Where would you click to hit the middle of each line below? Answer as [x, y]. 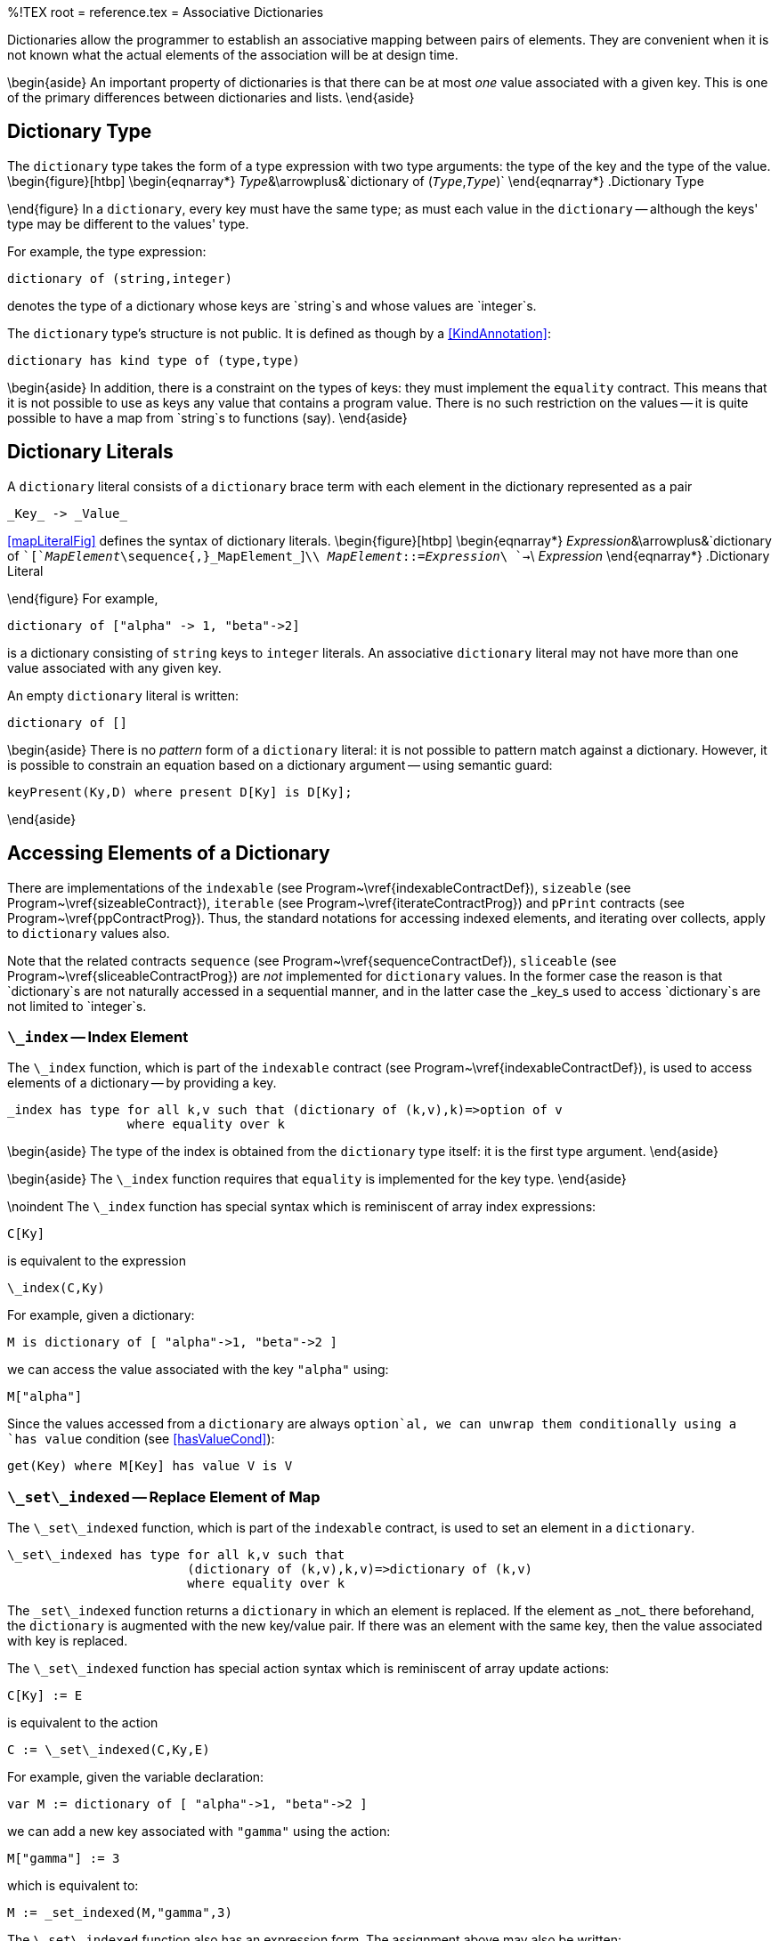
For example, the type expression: [107, 251]
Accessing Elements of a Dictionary [169, 853]
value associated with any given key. [114, 667]
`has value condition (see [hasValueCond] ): [141, 1439]
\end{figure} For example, [83, 598]
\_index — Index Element [98, 1036]
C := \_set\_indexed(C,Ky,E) [109, 1750]
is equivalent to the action [83, 1723]
